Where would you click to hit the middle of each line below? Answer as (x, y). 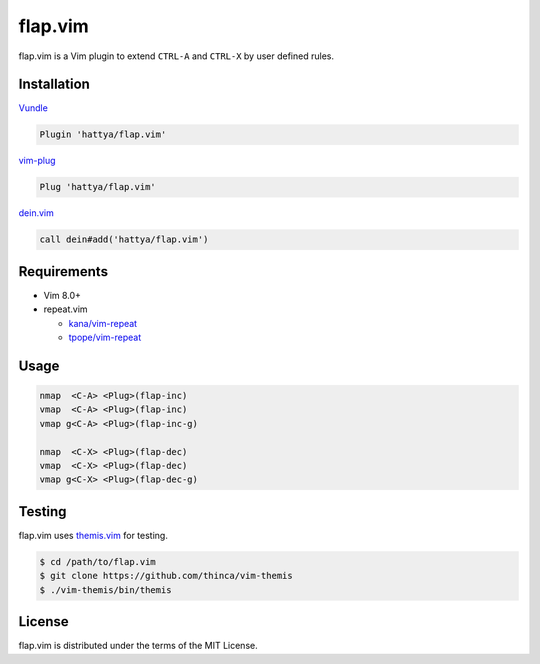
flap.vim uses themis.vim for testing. (93, 535)
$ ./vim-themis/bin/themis (105, 589)
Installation (54, 84)
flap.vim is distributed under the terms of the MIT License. (138, 646)
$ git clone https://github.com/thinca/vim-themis (166, 576)
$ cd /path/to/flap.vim (98, 561)
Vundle (33, 108)
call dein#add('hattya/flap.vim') (124, 239)
